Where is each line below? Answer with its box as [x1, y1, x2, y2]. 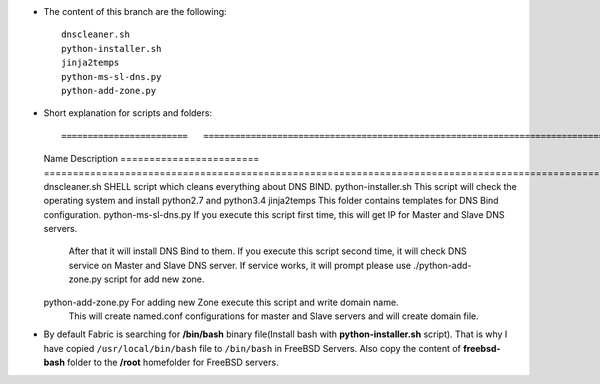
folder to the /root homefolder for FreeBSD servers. [66, 356, 279, 369]
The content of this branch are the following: [43, 6, 227, 17]
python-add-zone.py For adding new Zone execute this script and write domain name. [43, 296, 399, 308]
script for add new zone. [103, 273, 205, 285]
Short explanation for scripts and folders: [43, 107, 213, 119]
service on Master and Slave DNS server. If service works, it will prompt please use [68, 259, 412, 271]
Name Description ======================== [43, 153, 260, 165]
